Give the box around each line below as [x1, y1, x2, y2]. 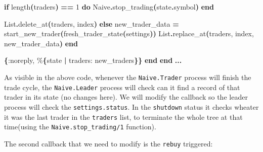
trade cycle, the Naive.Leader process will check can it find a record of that [4, 82, 240, 92]
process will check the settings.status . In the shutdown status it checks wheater [4, 101, 259, 112]
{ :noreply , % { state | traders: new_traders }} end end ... [4, 55, 182, 65]
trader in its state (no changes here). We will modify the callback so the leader [4, 92, 248, 102]
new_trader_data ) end [4, 38, 78, 48]
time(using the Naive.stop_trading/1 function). [4, 121, 156, 132]
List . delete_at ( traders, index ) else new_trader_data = [4, 18, 179, 29]
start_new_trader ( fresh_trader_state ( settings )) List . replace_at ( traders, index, [4, 28, 254, 39]
